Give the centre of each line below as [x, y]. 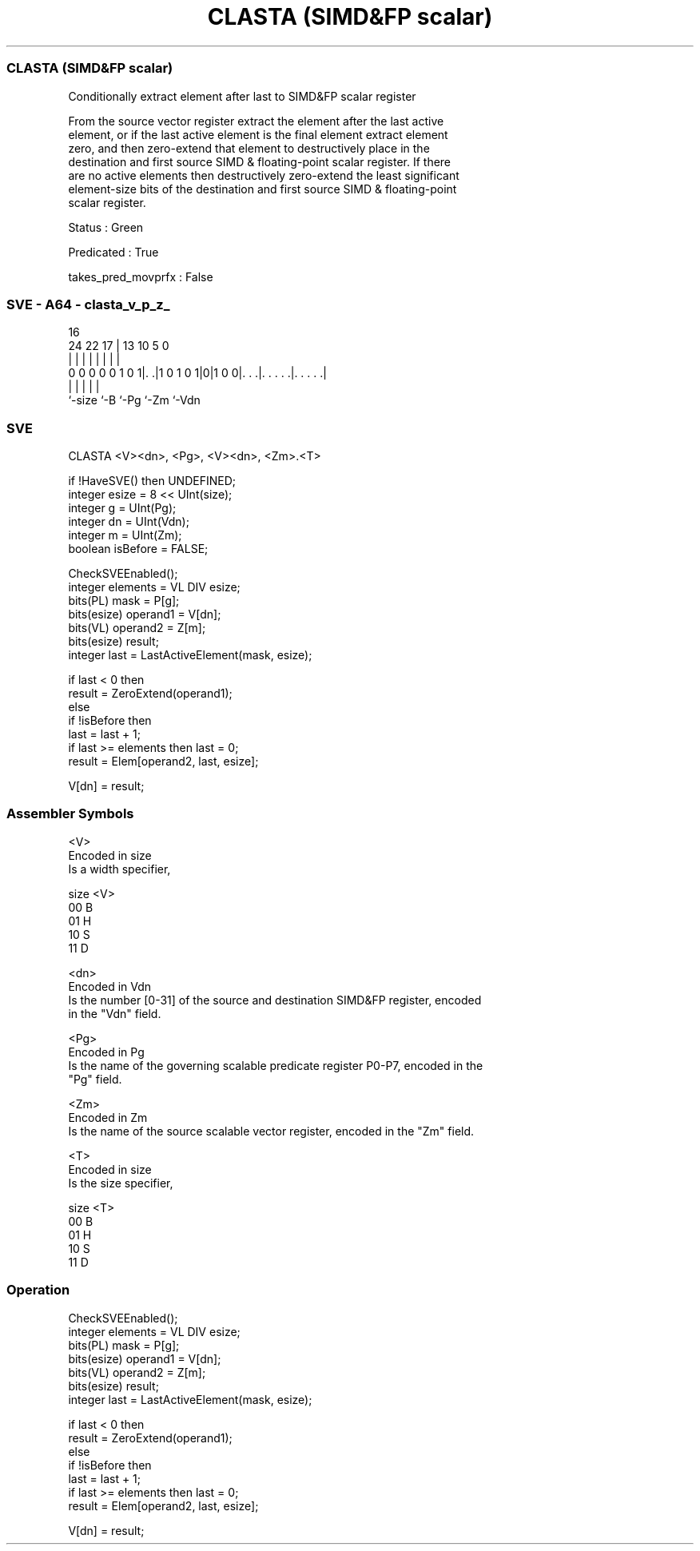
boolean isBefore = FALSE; [138, 549]
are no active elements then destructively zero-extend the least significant [264, 175]
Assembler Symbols [70, 814]
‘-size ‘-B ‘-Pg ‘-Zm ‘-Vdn [134, 400]
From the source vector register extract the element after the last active [256, 121]
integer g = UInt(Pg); [122, 508]
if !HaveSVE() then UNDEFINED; [152, 481]
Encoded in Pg [106, 1052]
